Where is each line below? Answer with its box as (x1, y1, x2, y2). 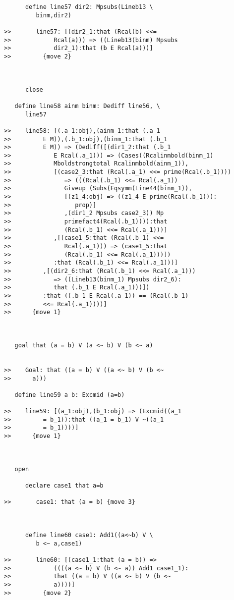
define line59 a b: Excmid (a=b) (14, 391, 125, 398)
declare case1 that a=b (25, 482, 104, 490)
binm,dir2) (36, 11, 72, 19)
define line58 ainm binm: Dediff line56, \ (14, 102, 160, 109)
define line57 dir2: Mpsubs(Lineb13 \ (25, 3, 153, 10)
